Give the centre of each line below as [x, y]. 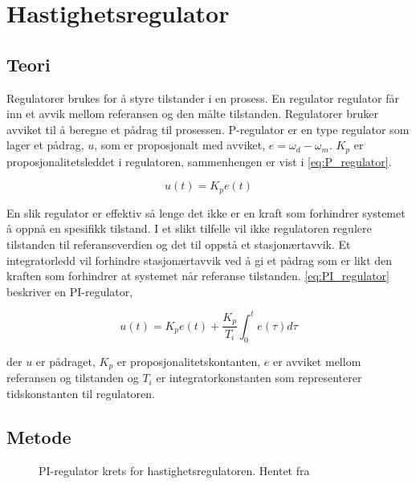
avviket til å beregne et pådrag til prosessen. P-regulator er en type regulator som [208, 129]
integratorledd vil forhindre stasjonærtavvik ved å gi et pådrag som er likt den [200, 260]
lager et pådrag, [45, 145]
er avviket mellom [317, 361]
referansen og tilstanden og [73, 378]
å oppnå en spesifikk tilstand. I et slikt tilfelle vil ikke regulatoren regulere [189, 228]
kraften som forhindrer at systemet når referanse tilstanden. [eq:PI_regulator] [198, 276]
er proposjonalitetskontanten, [189, 361]
